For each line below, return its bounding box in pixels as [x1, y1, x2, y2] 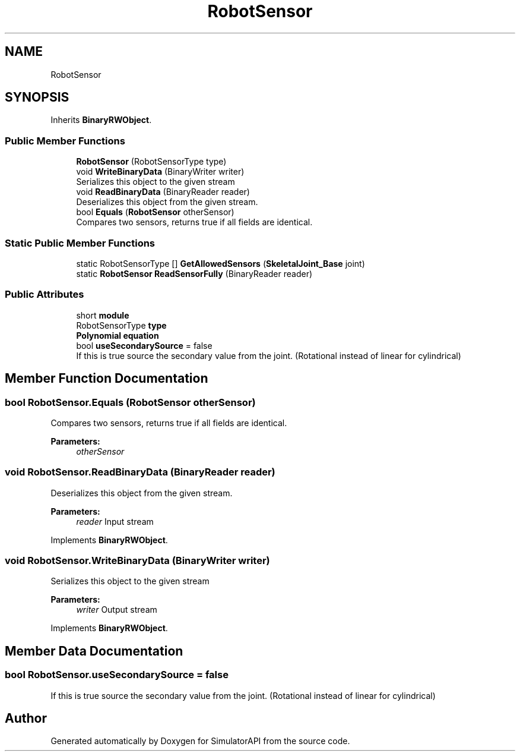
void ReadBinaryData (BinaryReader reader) [76, 187, 250, 197]
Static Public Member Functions [5, 237, 156, 249]
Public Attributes [5, 288, 84, 301]
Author [5, 711, 47, 726]
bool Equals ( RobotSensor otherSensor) [76, 207, 234, 218]
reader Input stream [76, 516, 154, 527]
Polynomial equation [76, 330, 159, 341]
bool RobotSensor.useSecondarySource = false [5, 669, 229, 681]
